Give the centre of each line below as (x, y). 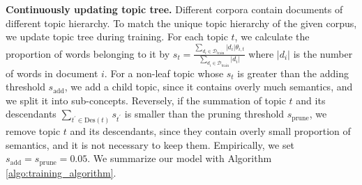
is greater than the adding (293, 73)
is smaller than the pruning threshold (204, 114)
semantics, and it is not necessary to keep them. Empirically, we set (150, 144)
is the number (323, 53)
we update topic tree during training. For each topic (117, 37)
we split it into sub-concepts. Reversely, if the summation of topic (146, 100)
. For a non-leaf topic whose (164, 73)
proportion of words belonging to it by (88, 53)
